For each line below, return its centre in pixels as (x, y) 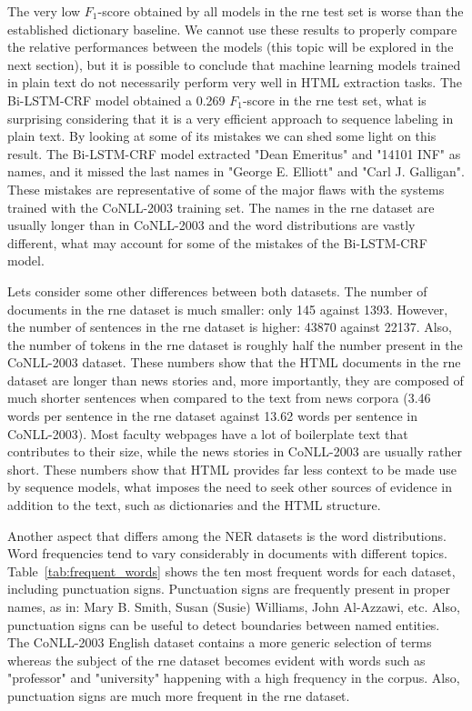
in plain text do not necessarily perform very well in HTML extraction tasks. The (235, 82)
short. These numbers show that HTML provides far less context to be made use (232, 469)
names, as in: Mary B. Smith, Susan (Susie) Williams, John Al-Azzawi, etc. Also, (234, 606)
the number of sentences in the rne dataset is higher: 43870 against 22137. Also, (230, 327)
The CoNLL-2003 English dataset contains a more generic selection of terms (220, 642)
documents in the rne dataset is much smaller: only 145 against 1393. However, (228, 309)
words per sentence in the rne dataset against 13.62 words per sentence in (212, 416)
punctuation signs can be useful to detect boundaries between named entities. (224, 624)
